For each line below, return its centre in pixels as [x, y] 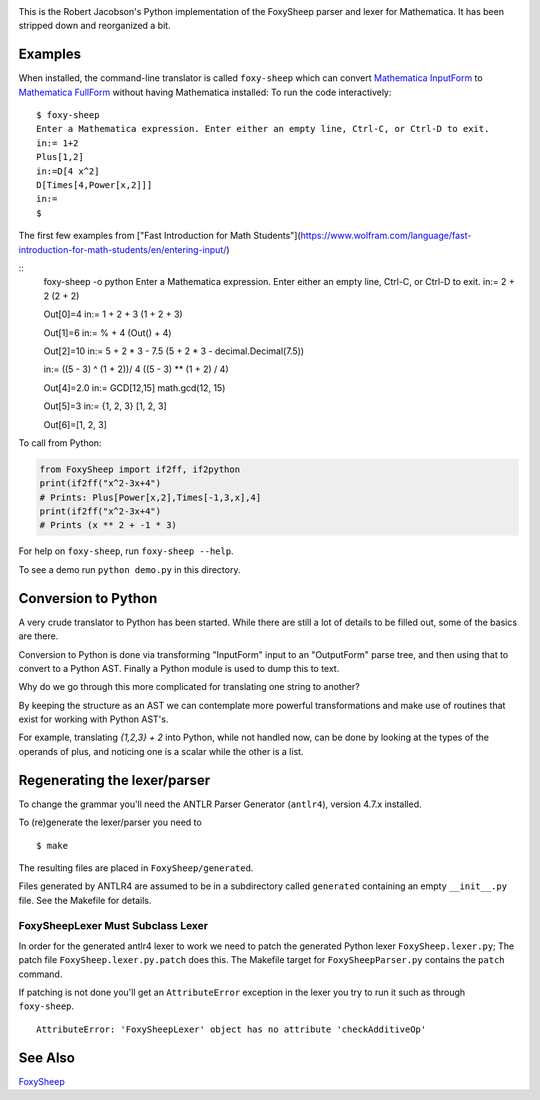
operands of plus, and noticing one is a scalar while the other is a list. [161, 751]
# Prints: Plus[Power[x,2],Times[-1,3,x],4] [150, 497]
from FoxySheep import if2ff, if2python [139, 469]
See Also [46, 1057]
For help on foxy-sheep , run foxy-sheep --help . [126, 551]
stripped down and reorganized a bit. [94, 26]
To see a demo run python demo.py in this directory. [129, 569]
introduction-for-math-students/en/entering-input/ [122, 249]
